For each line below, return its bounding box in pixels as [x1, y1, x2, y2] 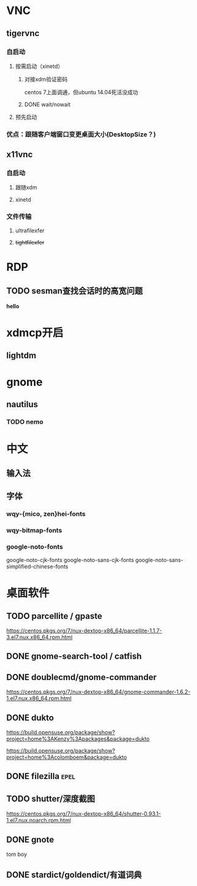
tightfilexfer [15, 238, 45, 246]
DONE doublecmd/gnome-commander [6, 672, 157, 682]
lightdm [6, 350, 37, 361]
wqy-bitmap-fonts [6, 526, 62, 534]
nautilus [6, 399, 39, 410]
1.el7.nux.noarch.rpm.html [6, 817, 72, 824]
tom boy [6, 851, 28, 858]
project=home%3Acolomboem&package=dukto [6, 753, 127, 761]
